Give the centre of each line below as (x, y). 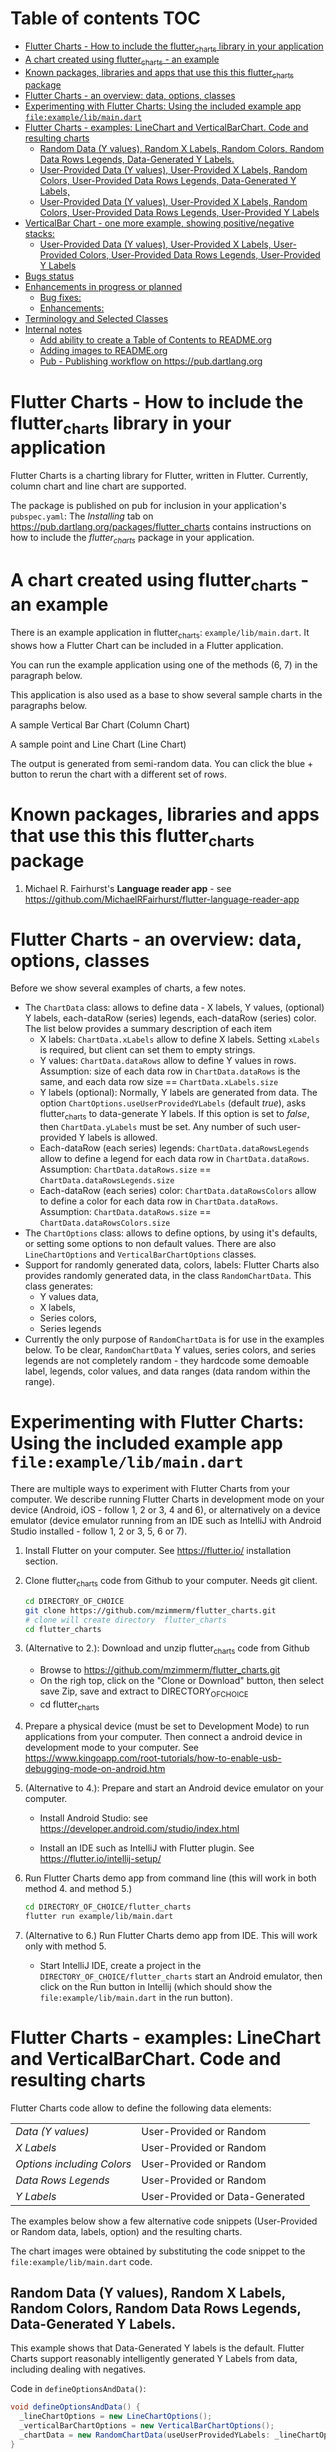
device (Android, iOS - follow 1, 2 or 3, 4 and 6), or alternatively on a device (165, 1510)
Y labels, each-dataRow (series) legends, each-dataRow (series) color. (170, 1018)
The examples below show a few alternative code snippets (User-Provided (164, 2221)
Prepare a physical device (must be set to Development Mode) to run (167, 1726)
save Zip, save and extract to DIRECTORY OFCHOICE (144, 1692)
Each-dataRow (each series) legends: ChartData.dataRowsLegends (174, 1148)
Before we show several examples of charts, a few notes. (128, 988)
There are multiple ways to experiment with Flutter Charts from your (150, 1489)
